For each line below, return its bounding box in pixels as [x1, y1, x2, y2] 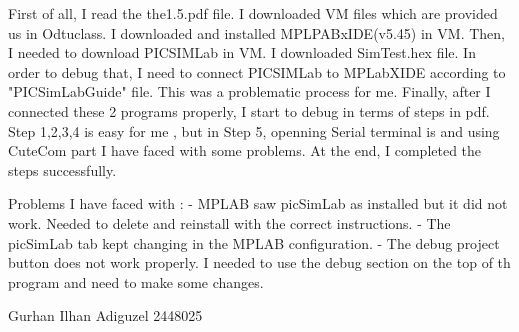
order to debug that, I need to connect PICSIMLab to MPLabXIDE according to [8, 61, 506, 82]
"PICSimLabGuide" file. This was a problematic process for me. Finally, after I [8, 81, 491, 102]
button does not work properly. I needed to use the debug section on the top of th [8, 252, 511, 273]
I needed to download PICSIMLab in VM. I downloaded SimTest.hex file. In [8, 42, 476, 63]
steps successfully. [8, 159, 117, 180]
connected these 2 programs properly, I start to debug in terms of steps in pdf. [8, 100, 490, 121]
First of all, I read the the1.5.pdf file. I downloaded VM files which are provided [8, 3, 498, 23]
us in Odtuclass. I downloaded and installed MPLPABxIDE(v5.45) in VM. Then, [8, 22, 505, 43]
